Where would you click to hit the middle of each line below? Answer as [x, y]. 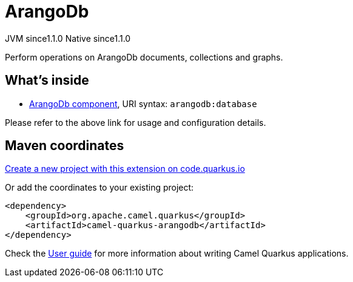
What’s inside [47, 80]
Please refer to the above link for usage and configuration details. [136, 122]
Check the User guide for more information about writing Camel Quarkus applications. [177, 254]
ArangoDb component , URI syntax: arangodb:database [143, 103]
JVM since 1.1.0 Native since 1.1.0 [68, 38]
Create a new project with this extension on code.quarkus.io [125, 169]
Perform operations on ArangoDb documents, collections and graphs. [144, 57]
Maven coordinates [65, 146]
